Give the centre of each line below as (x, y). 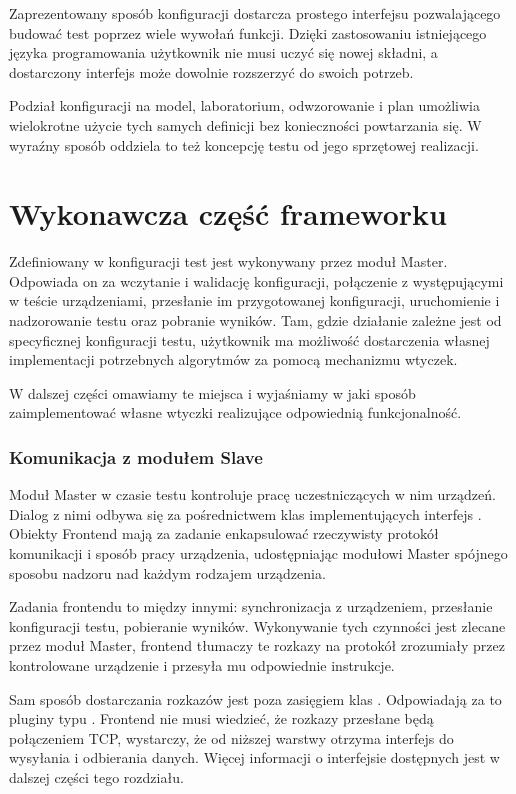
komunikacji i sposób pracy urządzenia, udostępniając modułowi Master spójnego (258, 553)
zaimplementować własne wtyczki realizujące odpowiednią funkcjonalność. (235, 412)
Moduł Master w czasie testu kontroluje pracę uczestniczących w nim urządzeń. (252, 494)
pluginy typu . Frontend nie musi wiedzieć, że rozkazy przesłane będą (221, 718)
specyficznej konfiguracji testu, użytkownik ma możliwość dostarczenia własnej (249, 339)
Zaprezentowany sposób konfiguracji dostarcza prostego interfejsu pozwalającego (255, 13)
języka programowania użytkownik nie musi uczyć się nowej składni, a (223, 52)
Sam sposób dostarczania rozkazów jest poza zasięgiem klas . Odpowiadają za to (255, 698)
